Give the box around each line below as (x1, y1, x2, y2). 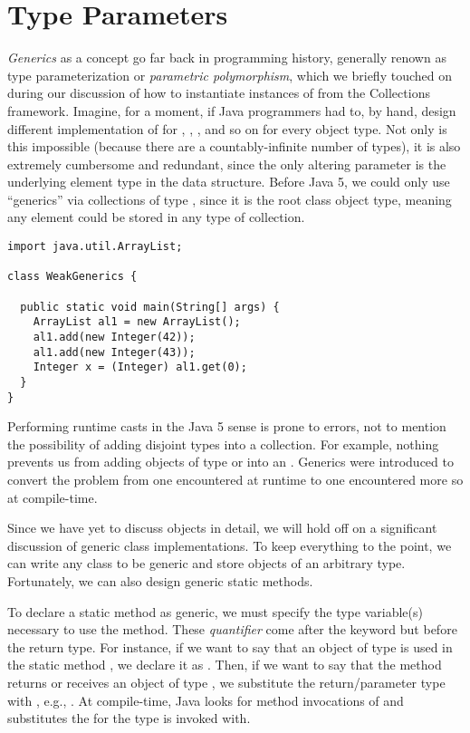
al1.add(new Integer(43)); (33, 345, 196, 359)
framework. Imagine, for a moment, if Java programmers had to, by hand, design (7, 101, 456, 120)
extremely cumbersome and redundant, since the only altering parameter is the (7, 154, 446, 173)
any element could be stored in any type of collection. (7, 207, 305, 227)
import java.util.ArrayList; (7, 240, 183, 254)
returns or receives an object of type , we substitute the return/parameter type (7, 673, 446, 691)
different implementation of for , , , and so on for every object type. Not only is (7, 119, 447, 138)
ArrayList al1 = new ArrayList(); (33, 315, 241, 329)
